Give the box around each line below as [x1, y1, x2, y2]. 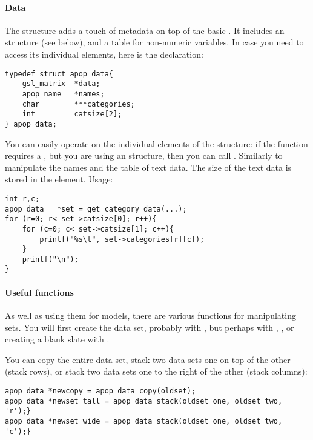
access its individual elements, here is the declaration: [5, 47, 203, 60]
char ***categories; [22, 99, 135, 108]
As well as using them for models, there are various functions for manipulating [5, 308, 296, 321]
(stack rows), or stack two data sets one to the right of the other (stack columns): [5, 365, 308, 378]
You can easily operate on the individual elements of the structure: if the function [5, 137, 308, 150]
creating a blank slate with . [5, 333, 110, 345]
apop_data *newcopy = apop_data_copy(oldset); [5, 386, 196, 395]
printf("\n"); [22, 255, 79, 264]
